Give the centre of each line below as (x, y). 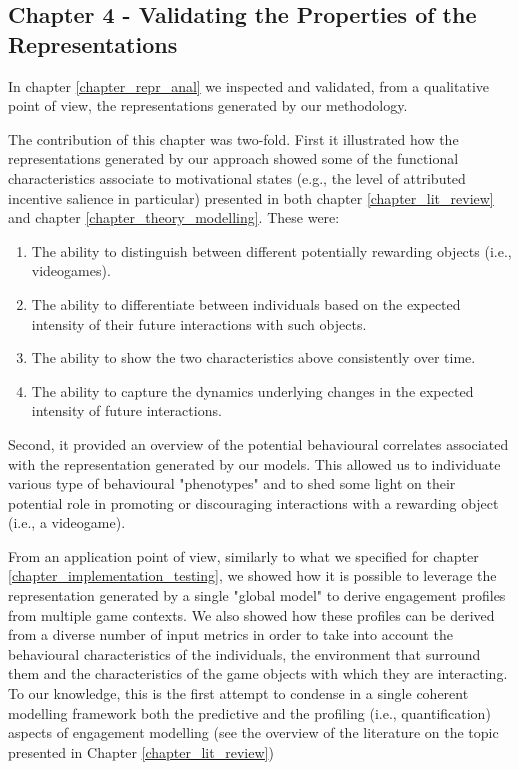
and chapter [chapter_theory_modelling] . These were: (174, 217)
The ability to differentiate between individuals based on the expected (246, 303)
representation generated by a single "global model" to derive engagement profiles (257, 595)
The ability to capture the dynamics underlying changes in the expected (252, 390)
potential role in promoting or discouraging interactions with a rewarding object (253, 502)
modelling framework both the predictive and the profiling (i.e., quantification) (249, 712)
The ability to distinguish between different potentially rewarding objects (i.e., (271, 250)
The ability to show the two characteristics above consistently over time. (253, 357)
